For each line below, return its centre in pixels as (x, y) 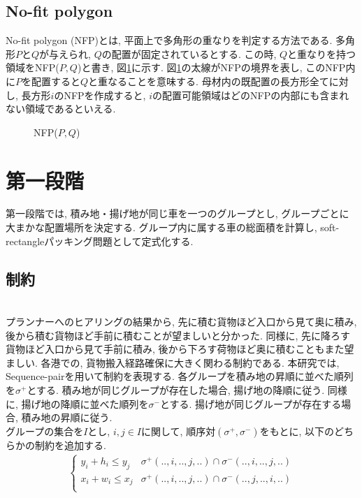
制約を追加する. (70, 445)
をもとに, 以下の (297, 431)
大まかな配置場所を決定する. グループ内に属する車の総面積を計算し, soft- (173, 227)
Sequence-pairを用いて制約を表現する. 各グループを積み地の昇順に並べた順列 (180, 376)
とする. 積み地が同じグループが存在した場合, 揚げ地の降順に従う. (176, 390)
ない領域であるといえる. (61, 109)
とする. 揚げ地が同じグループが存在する (251, 403)
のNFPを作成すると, (100, 95)
